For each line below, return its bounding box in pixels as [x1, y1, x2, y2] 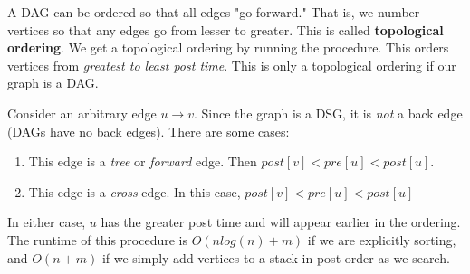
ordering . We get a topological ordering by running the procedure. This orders [7, 38, 449, 57]
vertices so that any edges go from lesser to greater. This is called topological [7, 20, 444, 39]
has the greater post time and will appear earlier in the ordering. [101, 213, 461, 231]
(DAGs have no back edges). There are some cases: [7, 121, 290, 140]
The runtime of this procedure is [7, 230, 187, 249]
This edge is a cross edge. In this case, [28, 182, 241, 201]
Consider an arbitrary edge [7, 103, 157, 122]
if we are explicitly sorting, [307, 230, 456, 249]
